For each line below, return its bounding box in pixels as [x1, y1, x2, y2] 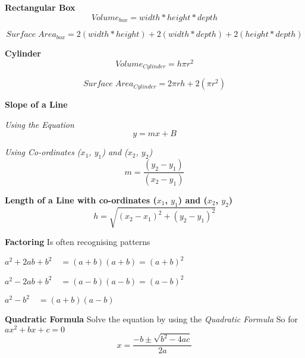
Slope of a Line [5, 98, 68, 111]
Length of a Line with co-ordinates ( [5, 194, 157, 206]
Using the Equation [5, 118, 74, 130]
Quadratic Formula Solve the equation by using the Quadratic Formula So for [5, 313, 298, 325]
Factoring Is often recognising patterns [5, 235, 150, 248]
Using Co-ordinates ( [5, 146, 81, 158]
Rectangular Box [5, 1, 76, 13]
